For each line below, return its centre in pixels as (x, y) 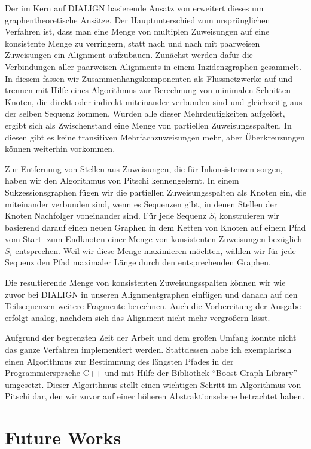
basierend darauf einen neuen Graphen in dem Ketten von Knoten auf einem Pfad (155, 227)
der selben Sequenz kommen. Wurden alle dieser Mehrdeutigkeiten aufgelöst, (145, 113)
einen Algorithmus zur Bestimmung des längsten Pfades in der (119, 361)
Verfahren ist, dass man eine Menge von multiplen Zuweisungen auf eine (137, 31)
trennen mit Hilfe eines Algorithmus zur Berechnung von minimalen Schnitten (148, 90)
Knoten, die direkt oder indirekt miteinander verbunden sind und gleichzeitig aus (154, 101)
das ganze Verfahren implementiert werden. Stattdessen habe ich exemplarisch (148, 349)
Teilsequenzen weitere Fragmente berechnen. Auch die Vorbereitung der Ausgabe (153, 306)
